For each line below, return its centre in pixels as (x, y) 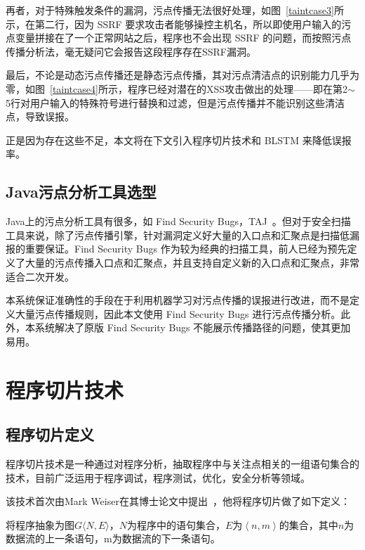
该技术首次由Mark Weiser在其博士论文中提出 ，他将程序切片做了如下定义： (178, 501)
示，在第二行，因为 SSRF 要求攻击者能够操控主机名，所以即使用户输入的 (174, 24)
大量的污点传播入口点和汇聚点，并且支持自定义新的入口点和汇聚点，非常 (192, 262)
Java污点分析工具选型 (81, 192)
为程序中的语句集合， (176, 524)
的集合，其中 (308, 524)
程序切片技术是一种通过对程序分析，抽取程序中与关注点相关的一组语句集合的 (182, 464)
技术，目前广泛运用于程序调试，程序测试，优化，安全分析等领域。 (158, 477)
